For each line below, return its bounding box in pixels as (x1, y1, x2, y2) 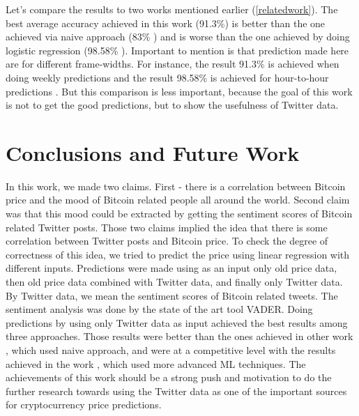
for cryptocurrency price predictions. (6, 397, 162, 412)
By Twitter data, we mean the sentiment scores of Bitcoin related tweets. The (6, 288, 338, 302)
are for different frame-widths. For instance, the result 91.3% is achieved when (6, 56, 339, 71)
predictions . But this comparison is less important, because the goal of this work (6, 84, 353, 98)
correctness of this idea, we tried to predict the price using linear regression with (6, 247, 350, 261)
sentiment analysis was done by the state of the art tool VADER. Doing (6, 302, 313, 316)
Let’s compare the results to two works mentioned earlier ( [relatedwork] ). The (6, 2, 338, 16)
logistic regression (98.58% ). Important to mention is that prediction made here (6, 43, 349, 57)
